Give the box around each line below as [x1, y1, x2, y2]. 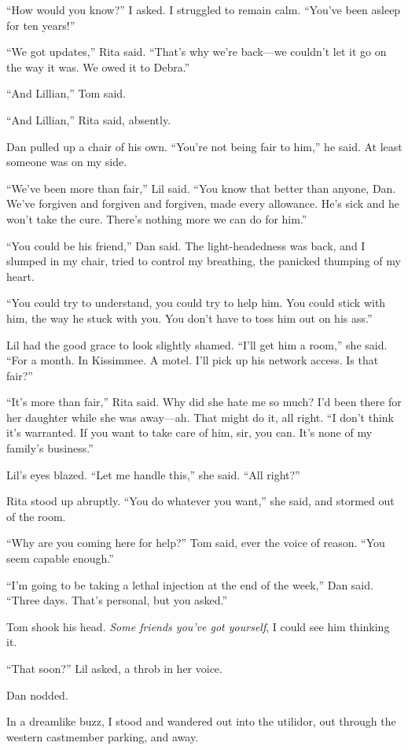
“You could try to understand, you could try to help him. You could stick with [6, 294, 386, 311]
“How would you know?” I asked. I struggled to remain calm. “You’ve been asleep [6, 2, 401, 17]
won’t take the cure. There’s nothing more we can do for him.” [6, 210, 307, 227]
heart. [6, 268, 35, 284]
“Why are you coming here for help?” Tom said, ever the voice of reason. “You [6, 534, 385, 551]
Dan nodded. [6, 686, 68, 703]
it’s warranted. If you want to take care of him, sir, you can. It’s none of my [6, 424, 373, 441]
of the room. [6, 508, 66, 524]
